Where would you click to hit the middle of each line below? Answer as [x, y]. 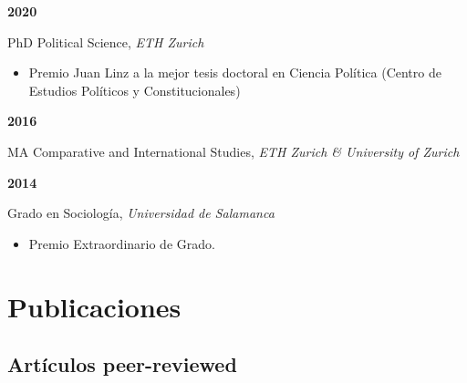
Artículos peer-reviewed [122, 364]
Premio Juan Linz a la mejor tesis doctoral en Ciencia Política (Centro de [235, 72]
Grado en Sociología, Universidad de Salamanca [141, 213]
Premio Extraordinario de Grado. [122, 243]
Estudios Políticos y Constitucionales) [135, 90]
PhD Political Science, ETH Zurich [106, 41]
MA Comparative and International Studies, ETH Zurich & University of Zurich [233, 151]
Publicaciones [94, 306]
